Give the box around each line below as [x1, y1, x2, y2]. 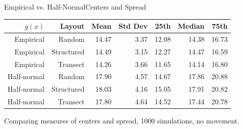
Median [177, 21, 205, 31]
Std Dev [118, 21, 148, 31]
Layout [60, 21, 85, 31]
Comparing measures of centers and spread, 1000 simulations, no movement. [4, 115, 239, 126]
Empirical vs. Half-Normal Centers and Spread [4, 2, 146, 12]
